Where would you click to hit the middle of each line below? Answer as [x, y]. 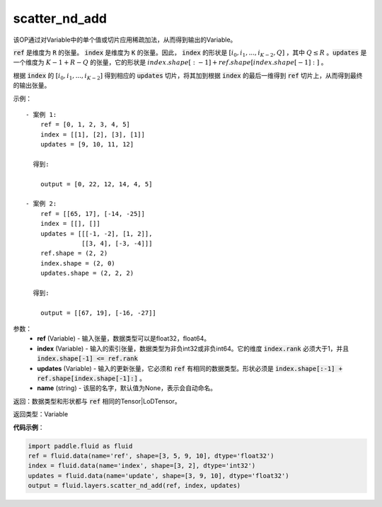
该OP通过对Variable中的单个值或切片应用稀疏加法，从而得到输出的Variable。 [125, 40]
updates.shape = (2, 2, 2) [87, 273]
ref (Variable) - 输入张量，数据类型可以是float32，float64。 [124, 338]
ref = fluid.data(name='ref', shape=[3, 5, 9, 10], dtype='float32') [151, 456]
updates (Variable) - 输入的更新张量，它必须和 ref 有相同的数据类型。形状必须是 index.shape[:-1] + [190, 368]
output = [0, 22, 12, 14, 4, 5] [96, 184]
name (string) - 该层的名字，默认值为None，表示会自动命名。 [127, 388]
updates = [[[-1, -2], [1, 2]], [96, 233]
